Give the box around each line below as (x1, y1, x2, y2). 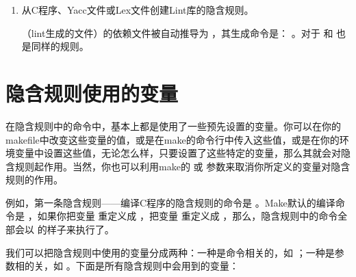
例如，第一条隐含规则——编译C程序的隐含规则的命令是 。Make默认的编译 (5, 195, 335, 209)
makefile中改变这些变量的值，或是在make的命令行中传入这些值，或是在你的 (5, 132, 340, 146)
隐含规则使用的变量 (5, 79, 179, 107)
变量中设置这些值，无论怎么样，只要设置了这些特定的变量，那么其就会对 (14, 146, 341, 160)
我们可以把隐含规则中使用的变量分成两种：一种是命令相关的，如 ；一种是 (5, 245, 335, 259)
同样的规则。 (31, 39, 89, 53)
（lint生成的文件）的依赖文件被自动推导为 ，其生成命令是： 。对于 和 (21, 25, 333, 40)
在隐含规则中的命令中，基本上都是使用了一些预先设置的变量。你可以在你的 (5, 118, 341, 133)
